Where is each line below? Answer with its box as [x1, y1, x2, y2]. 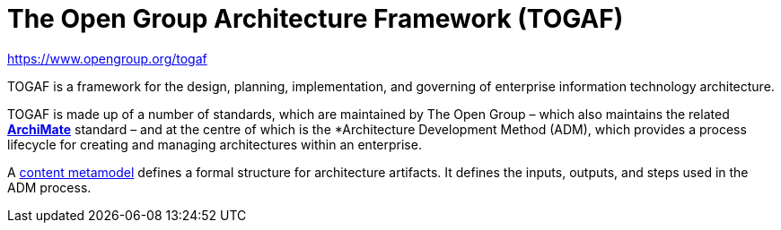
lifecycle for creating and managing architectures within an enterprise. [7, 136, 422, 152]
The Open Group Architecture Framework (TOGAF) [7, 4, 624, 34]
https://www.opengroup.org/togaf [7, 50, 207, 66]
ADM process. [7, 179, 92, 195]
